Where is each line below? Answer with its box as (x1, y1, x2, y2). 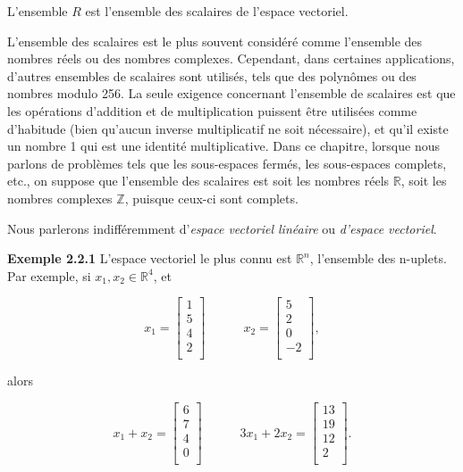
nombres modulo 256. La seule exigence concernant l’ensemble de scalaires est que (7, 84, 456, 103)
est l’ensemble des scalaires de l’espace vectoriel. (85, 2, 349, 20)
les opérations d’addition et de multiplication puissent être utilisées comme (7, 101, 417, 120)
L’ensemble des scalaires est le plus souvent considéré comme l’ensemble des (7, 31, 423, 50)
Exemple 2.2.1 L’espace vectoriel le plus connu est (7, 249, 292, 268)
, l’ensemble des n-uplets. (309, 249, 447, 268)
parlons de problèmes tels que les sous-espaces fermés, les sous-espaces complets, (7, 153, 447, 172)
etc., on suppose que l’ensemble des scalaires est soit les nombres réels (7, 171, 390, 190)
